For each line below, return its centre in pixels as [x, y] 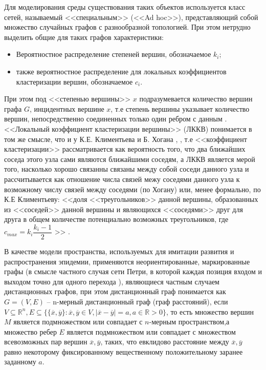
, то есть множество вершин [210, 311]
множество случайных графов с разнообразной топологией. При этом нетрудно [127, 27]
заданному [20, 362]
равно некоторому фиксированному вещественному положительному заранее [124, 351]
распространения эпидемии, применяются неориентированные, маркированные [127, 261]
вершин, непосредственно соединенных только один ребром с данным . [116, 119]
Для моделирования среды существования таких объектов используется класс [125, 7]
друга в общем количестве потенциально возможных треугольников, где [116, 219]
